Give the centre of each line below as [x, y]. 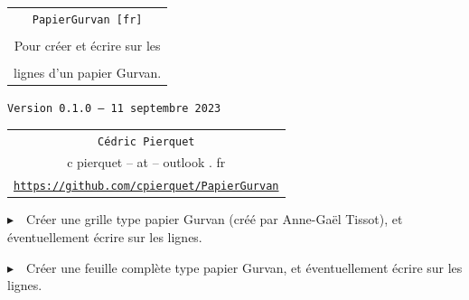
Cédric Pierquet [146, 141]
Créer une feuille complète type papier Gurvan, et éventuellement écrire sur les [244, 267]
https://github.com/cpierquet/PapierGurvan [146, 187]
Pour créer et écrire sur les [87, 45]
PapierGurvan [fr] [87, 19]
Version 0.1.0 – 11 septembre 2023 [114, 109]
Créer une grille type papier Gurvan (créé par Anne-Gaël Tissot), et [215, 219]
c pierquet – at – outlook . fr [146, 162]
